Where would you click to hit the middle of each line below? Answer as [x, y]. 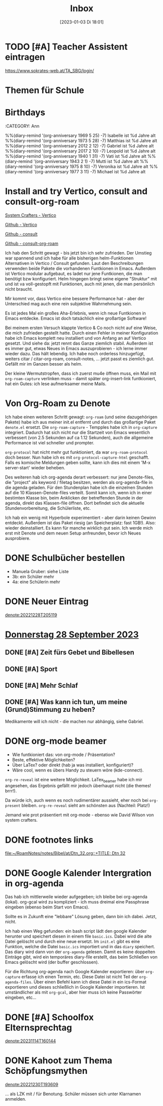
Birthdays [25, 113]
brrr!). [11, 791]
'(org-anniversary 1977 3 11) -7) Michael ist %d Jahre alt [90, 171]
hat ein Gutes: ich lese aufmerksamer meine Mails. [56, 384]
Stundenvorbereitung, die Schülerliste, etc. [48, 508]
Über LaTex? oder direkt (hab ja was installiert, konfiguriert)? [73, 765]
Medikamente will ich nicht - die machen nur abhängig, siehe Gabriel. [75, 721]
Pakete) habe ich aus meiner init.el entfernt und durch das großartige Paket [80, 422]
